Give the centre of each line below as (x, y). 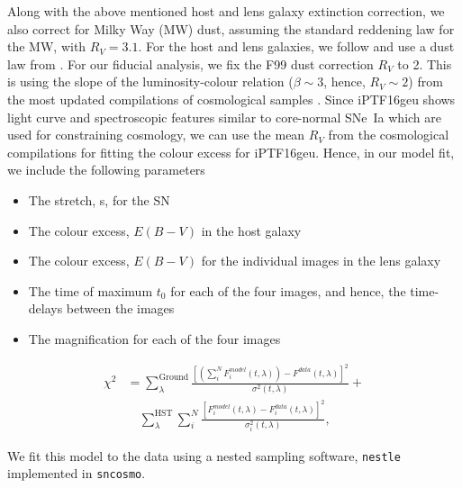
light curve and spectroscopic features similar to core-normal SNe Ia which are (224, 117)
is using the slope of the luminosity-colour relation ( (150, 81)
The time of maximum (91, 290)
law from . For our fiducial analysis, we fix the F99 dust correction (190, 63)
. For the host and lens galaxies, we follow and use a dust (296, 46)
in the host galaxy (251, 230)
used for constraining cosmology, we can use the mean (156, 135)
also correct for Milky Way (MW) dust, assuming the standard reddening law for (231, 28)
